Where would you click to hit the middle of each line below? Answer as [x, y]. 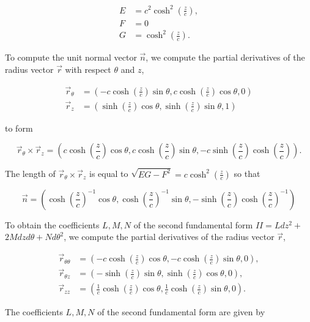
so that [247, 174]
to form [19, 128]
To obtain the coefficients [52, 224]
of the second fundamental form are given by [181, 312]
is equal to [109, 174]
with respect [88, 69]
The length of [30, 174]
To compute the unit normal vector [71, 57]
